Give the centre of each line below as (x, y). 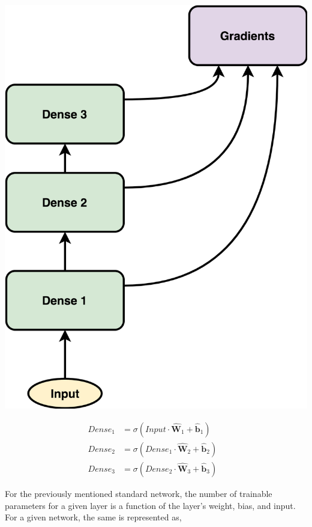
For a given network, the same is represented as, (93, 517)
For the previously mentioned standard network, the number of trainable (139, 493)
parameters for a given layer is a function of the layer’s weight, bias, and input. (150, 505)
